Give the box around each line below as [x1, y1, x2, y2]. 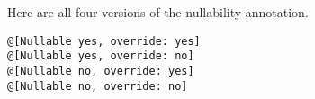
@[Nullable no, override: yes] [7, 64, 194, 77]
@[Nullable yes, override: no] [7, 49, 194, 63]
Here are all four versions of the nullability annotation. [7, 3, 309, 21]
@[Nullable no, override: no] [7, 79, 188, 93]
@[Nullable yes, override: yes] [7, 34, 201, 48]
